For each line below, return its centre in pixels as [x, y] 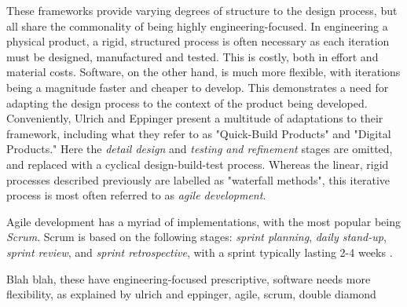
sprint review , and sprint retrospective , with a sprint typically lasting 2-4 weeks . [200, 252]
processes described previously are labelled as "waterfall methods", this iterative [198, 179]
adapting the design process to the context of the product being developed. [187, 102]
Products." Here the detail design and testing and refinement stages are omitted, [200, 149]
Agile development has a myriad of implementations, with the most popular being [203, 221]
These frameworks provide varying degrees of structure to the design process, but [202, 10]
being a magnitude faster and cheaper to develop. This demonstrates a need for [198, 87]
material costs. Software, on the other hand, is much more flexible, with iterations [203, 72]
